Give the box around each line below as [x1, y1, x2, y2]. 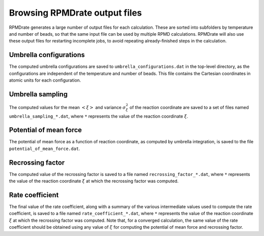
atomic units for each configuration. [9, 77, 81, 83]
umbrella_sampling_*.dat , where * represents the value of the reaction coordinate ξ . [9, 113, 188, 119]
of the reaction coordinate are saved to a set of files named [130, 104, 249, 110]
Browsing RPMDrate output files [9, 7, 142, 18]
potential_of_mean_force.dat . [9, 146, 80, 151]
